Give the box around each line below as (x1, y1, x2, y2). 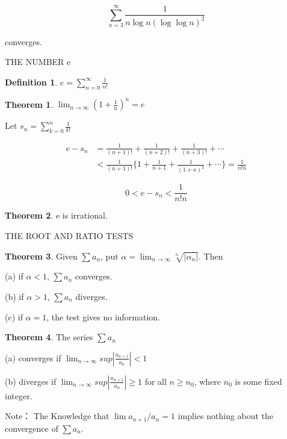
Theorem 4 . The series (5, 331, 93, 343)
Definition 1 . (5, 75, 58, 88)
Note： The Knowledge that (5, 409, 110, 422)
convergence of (5, 422, 58, 434)
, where (194, 375, 221, 387)
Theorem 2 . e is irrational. (5, 209, 108, 222)
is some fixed (235, 375, 282, 387)
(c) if (5, 310, 23, 323)
